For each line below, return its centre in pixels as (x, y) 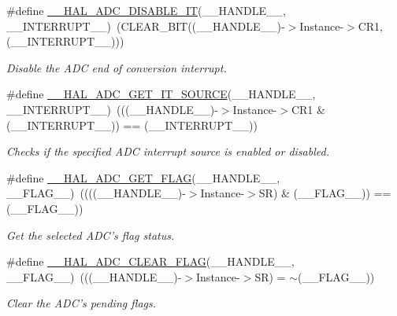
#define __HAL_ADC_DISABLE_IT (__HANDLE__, (146, 10)
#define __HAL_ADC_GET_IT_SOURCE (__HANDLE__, (161, 94)
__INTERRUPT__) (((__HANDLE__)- (112, 109)
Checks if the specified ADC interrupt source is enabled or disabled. (168, 151)
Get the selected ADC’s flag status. (91, 235)
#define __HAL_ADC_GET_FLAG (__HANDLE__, (143, 177)
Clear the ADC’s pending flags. (82, 303)
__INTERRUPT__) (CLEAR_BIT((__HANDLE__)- (146, 26)
